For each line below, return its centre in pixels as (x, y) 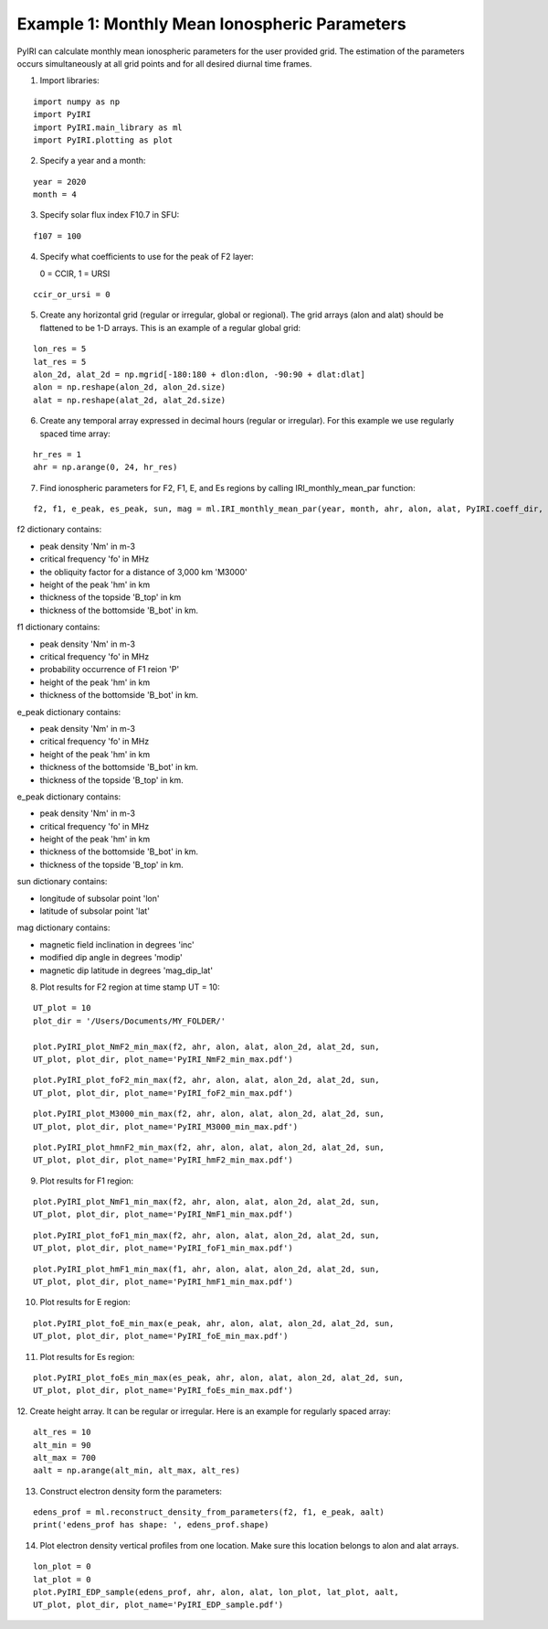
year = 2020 (60, 182)
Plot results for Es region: (87, 1356)
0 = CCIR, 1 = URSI (75, 273)
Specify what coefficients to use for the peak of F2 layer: (147, 257)
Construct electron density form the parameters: (131, 1491)
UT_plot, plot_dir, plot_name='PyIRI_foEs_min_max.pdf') (163, 1391)
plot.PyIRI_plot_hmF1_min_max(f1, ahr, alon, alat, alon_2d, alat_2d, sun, (206, 1269)
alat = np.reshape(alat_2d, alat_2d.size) (130, 400)
